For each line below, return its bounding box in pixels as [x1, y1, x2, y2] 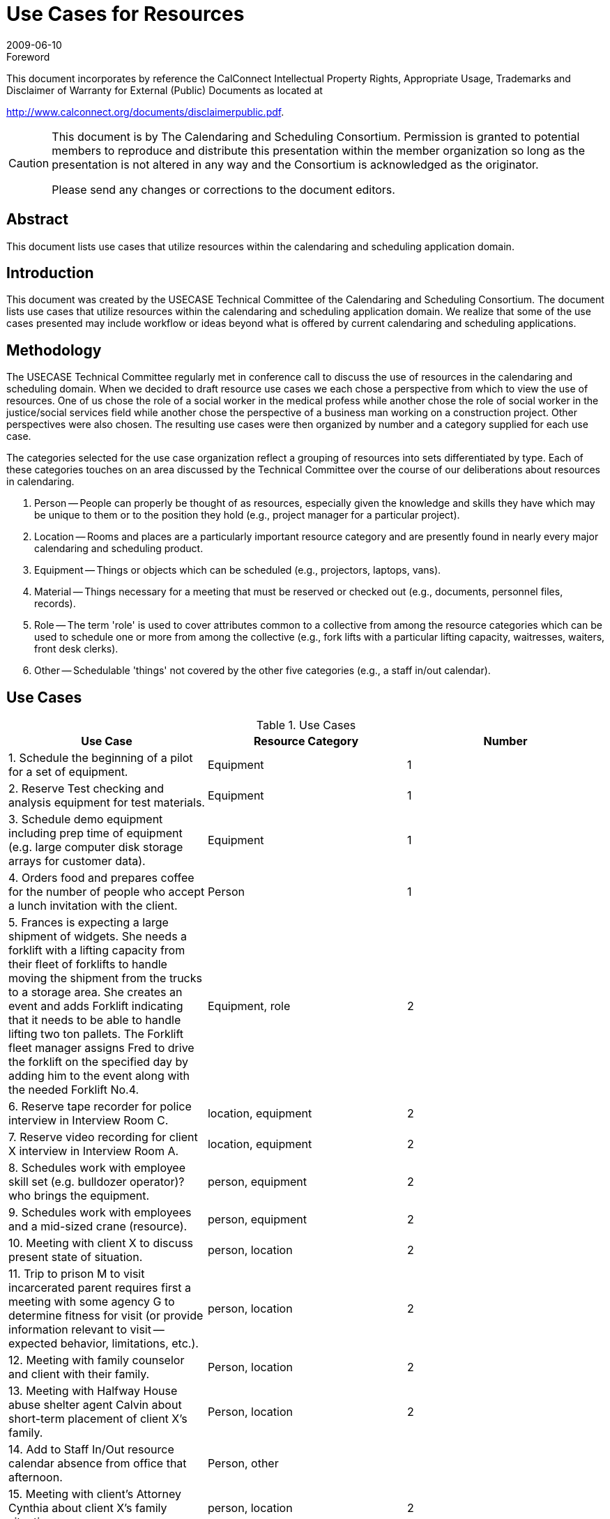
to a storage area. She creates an [8, 985, 183, 1000]
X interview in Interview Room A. [8, 1144, 179, 1159]
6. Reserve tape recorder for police [8, 1099, 192, 1114]
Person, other [207, 1456, 279, 1471]
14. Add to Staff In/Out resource [8, 1442, 174, 1457]
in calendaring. [6, 475, 75, 488]
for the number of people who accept [8, 885, 205, 899]
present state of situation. [8, 1250, 143, 1265]
